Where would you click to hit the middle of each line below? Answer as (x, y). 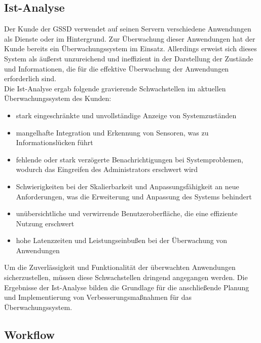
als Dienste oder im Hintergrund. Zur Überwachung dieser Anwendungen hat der (130, 38)
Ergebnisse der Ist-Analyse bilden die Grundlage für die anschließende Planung (127, 287)
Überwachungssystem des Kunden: (58, 98)
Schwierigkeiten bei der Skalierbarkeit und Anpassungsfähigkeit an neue (127, 186)
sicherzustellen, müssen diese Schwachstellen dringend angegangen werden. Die (126, 277)
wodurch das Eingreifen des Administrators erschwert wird (107, 169)
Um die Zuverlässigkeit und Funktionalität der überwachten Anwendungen (120, 267)
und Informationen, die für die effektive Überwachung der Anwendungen (117, 68)
